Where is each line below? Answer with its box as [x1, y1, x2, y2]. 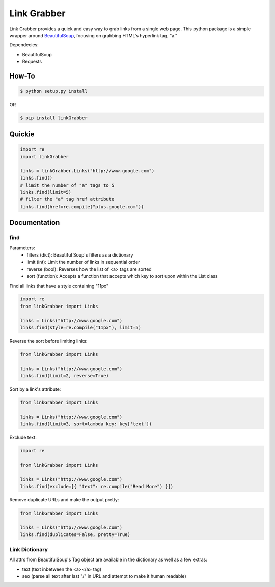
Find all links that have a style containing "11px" [9, 283, 109, 289]
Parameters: [9, 245, 35, 251]
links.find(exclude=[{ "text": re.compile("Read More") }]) [20, 483, 174, 490]
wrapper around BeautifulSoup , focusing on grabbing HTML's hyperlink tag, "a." [9, 32, 178, 38]
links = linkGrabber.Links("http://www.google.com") [20, 168, 155, 173]
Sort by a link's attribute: [9, 386, 61, 392]
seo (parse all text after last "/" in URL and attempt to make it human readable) [22, 573, 186, 579]
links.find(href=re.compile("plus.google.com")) [20, 203, 144, 209]
